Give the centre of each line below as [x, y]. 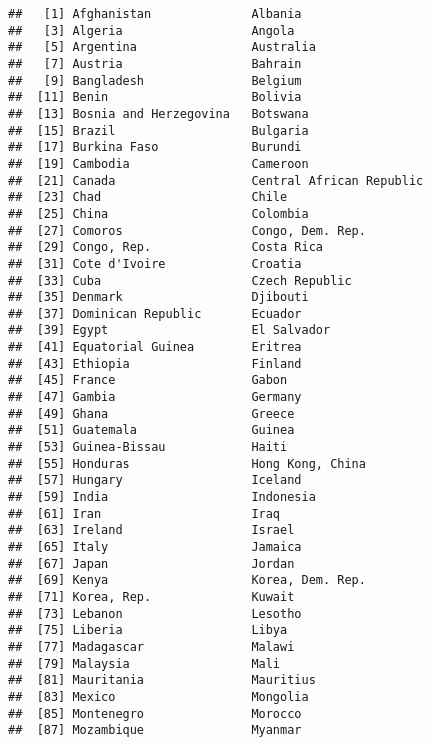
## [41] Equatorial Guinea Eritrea [155, 347]
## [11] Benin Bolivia [155, 97]
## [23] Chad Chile [148, 197]
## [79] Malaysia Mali [144, 663]
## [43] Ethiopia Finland [155, 363]
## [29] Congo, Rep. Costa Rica [165, 247]
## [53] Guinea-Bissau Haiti [148, 447]
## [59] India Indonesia [162, 497]
